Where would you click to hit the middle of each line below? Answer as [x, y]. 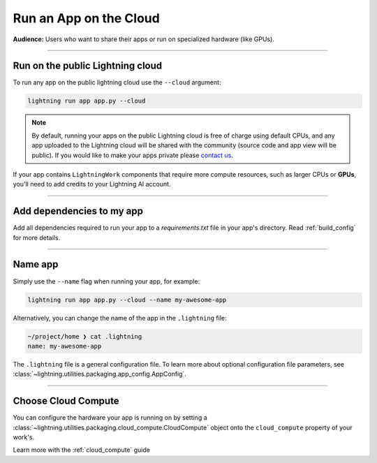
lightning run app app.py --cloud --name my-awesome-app [127, 300]
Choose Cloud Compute [66, 401]
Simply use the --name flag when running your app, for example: [106, 281]
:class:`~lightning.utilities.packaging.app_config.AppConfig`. [99, 374]
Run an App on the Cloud [86, 18]
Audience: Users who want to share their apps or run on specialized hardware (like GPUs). [144, 39]
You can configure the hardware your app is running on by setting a [110, 418]
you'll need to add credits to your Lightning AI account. [92, 184]
